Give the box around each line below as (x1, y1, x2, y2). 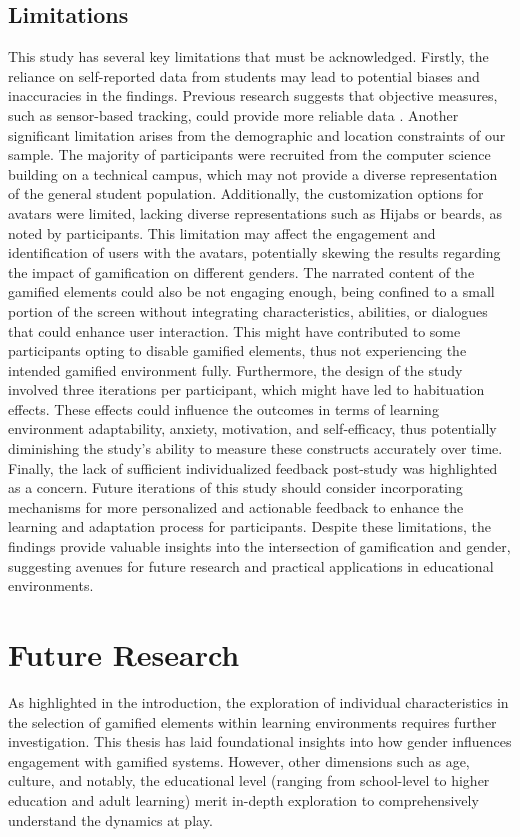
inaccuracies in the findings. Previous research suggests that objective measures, (8, 85, 498, 106)
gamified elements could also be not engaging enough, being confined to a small (8, 281, 495, 302)
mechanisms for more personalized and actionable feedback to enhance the (8, 496, 464, 517)
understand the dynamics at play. (8, 809, 213, 830)
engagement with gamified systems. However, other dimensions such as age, (8, 750, 470, 771)
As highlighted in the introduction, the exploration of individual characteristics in (8, 691, 509, 712)
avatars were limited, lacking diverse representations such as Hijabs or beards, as (8, 202, 503, 223)
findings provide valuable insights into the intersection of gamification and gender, (8, 536, 511, 557)
